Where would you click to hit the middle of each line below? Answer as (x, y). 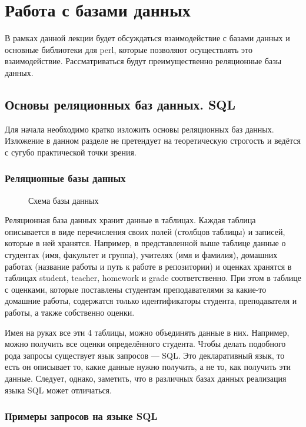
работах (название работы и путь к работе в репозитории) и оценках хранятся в (148, 266)
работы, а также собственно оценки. (70, 312)
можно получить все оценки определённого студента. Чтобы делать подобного (145, 344)
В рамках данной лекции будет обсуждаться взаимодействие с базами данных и (147, 38)
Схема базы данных (64, 200)
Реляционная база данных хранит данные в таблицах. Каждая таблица (130, 220)
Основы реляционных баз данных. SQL (120, 104)
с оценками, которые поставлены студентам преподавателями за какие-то (136, 289)
